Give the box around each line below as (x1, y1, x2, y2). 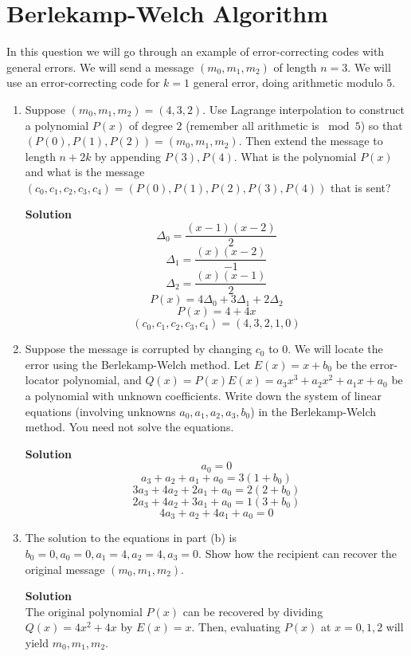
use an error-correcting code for (6, 74, 160, 91)
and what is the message (25, 163, 145, 180)
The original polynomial (25, 603, 143, 619)
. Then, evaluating (191, 619, 281, 635)
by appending (95, 147, 161, 164)
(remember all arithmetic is (186, 116, 319, 133)
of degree (128, 116, 173, 133)
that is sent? (331, 179, 391, 195)
